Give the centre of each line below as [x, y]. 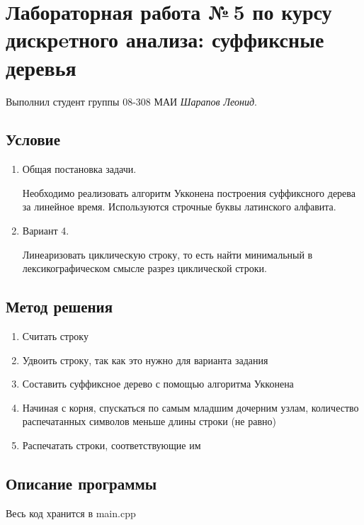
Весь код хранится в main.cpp [71, 513]
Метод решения [59, 306]
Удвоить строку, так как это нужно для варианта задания [145, 360]
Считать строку [55, 336]
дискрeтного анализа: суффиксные [165, 39]
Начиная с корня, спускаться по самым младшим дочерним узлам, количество [190, 407]
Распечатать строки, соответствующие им [112, 445]
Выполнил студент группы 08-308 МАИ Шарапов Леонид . [131, 101]
